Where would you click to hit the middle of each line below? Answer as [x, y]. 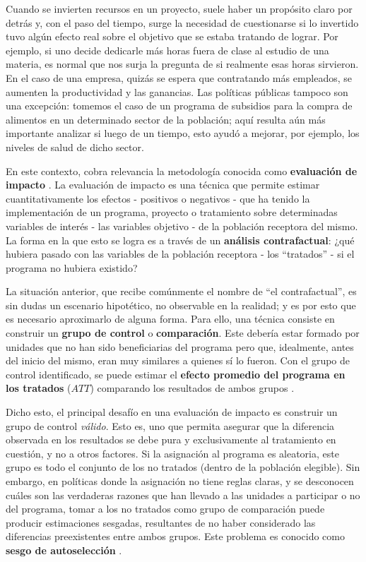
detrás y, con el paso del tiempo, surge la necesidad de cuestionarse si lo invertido [182, 22]
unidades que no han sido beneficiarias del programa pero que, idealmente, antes [180, 346]
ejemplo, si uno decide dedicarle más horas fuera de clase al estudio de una [167, 50]
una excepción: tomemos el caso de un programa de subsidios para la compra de [179, 106]
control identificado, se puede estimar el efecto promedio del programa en [176, 374]
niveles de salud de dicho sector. [75, 147]
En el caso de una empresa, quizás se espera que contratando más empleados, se [179, 77]
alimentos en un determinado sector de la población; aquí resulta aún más [166, 119]
